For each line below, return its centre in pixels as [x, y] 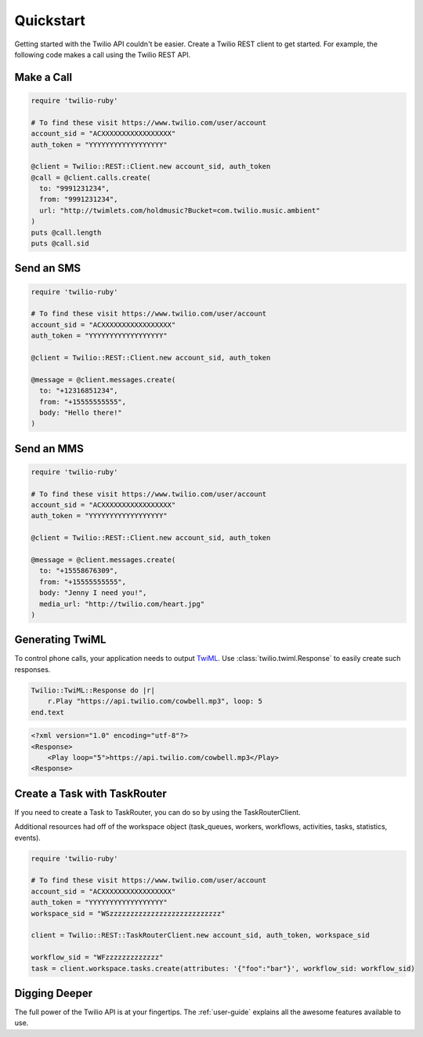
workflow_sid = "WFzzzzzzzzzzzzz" [97, 957]
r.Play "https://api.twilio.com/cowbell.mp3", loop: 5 [155, 701]
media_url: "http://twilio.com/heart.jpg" [122, 604]
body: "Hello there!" [81, 413]
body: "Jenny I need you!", [93, 593]
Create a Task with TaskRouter [91, 793]
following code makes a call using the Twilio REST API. [103, 54]
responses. [33, 669]
